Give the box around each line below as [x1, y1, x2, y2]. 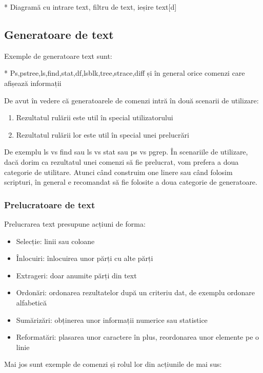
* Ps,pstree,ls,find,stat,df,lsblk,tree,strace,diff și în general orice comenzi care [4, 68, 245, 78]
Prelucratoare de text [4, 198, 95, 211]
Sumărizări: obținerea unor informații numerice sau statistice [16, 314, 208, 325]
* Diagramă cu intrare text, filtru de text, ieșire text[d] [4, 2, 177, 12]
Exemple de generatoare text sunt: [4, 50, 112, 61]
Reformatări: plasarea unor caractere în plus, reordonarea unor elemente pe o [16, 332, 259, 342]
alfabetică [16, 297, 47, 308]
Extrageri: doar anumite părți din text [16, 270, 137, 280]
